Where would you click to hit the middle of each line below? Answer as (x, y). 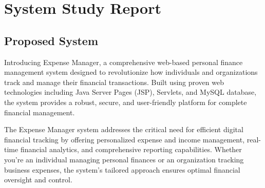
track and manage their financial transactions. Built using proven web (114, 82)
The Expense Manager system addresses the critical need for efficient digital (124, 129)
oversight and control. (38, 180)
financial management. (40, 112)
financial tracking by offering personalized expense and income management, (125, 139)
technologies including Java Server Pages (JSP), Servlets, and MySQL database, (130, 92)
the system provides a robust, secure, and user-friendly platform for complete (126, 102)
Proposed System (51, 40)
